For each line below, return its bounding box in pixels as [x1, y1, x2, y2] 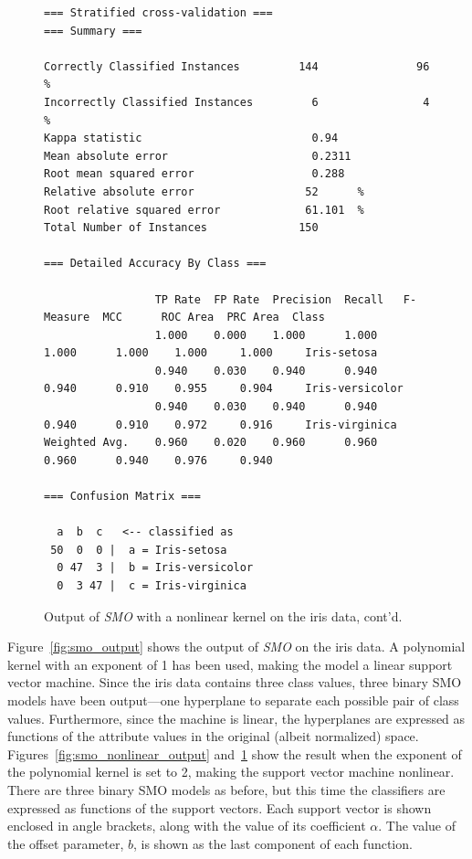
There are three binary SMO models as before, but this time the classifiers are [7, 779, 446, 799]
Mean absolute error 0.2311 [44, 149, 351, 163]
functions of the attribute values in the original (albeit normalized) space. [7, 726, 419, 746]
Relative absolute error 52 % [44, 185, 364, 198]
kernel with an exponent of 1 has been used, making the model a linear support [7, 654, 453, 673]
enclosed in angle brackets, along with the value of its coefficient [7, 816, 366, 835]
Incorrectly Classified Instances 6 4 [44, 95, 430, 109]
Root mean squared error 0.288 [44, 167, 345, 181]
